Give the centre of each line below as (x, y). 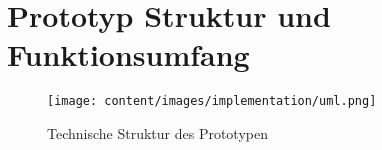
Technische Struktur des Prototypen (157, 132)
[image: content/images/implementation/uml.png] (212, 101)
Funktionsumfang (128, 54)
